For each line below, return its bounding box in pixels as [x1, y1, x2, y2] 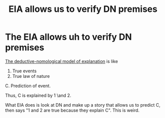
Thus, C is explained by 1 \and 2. [5, 92, 72, 98]
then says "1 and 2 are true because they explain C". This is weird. [5, 107, 140, 113]
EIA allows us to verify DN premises [8, 3, 158, 15]
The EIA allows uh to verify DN [5, 31, 132, 43]
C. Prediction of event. [5, 83, 51, 89]
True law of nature [12, 73, 50, 79]
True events [12, 68, 37, 74]
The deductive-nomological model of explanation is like [5, 58, 118, 64]
